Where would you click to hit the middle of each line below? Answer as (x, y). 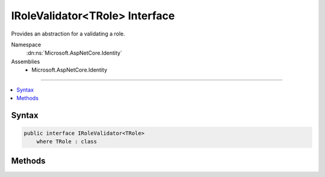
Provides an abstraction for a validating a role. (68, 34)
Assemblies (26, 61)
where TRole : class (67, 142)
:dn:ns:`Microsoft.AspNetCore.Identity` (74, 53)
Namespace (26, 45)
